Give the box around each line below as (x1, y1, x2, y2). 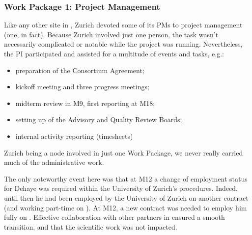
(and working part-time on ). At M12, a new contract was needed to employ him (4, 202, 247, 212)
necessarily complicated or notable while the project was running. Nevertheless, (4, 39, 243, 49)
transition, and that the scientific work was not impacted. (4, 221, 177, 232)
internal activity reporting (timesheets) (15, 131, 133, 141)
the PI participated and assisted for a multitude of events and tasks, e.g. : (4, 49, 224, 58)
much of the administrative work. (4, 157, 104, 167)
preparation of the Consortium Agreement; (15, 65, 144, 75)
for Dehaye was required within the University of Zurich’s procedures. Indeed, (4, 183, 238, 193)
